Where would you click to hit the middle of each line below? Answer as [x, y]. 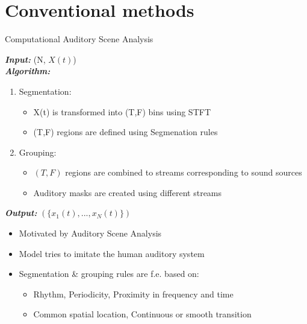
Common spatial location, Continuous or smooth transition [142, 314]
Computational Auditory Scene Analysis [79, 39]
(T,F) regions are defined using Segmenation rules [126, 132]
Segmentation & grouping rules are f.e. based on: [109, 274]
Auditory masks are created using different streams [128, 192]
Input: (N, [25, 59]
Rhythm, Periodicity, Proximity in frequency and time [133, 294]
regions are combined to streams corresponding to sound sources [184, 172]
